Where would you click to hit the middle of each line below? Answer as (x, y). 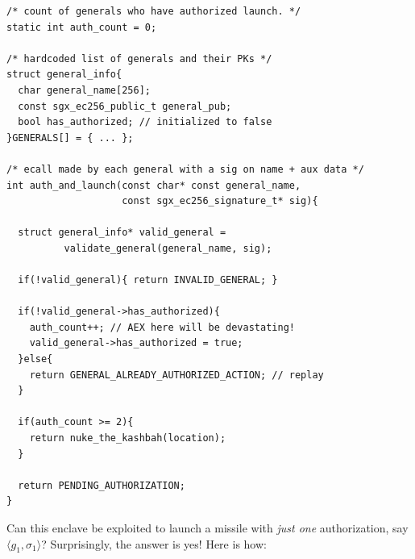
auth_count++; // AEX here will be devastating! (162, 327)
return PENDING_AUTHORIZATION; (102, 485)
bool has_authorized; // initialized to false (145, 122)
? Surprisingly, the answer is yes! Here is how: (154, 543)
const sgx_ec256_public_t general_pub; (125, 106)
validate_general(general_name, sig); (168, 248)
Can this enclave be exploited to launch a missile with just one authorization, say (207, 528)
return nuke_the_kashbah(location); (128, 438)
